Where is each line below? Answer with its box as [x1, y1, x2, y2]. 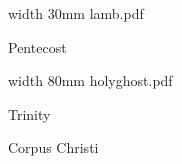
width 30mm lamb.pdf [8, 3, 144, 23]
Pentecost [8, 36, 67, 57]
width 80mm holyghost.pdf [8, 70, 173, 91]
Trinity [8, 103, 51, 124]
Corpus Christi [8, 137, 99, 158]
